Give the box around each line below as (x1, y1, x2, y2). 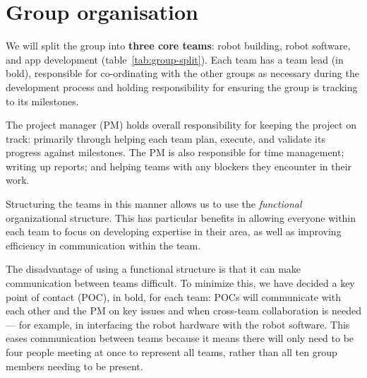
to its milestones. (6, 93, 79, 108)
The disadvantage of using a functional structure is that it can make (6, 261, 301, 276)
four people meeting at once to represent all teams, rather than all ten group (6, 345, 337, 359)
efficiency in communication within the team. (6, 237, 201, 252)
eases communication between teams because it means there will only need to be (6, 331, 354, 345)
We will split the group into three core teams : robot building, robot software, (6, 38, 351, 53)
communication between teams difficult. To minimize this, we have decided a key (6, 276, 355, 290)
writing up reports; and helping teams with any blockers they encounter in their (6, 158, 352, 173)
